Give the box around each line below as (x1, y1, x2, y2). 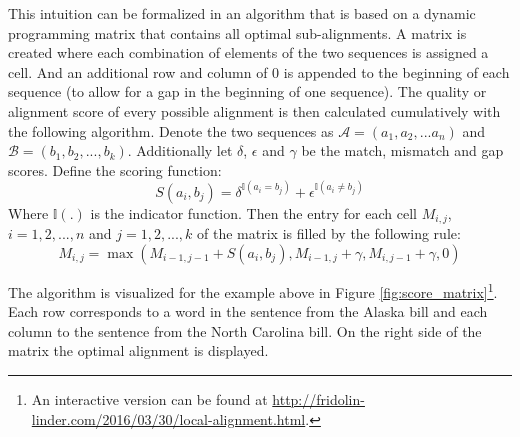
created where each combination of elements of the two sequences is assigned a (8, 42, 489, 63)
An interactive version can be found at (31, 388, 268, 409)
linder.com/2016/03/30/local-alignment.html (31, 408, 306, 429)
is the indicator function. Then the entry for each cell (90, 202, 417, 223)
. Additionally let (127, 140, 233, 161)
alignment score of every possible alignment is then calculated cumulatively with (8, 100, 501, 121)
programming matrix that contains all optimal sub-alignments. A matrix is (8, 22, 467, 43)
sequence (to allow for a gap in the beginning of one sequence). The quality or (8, 81, 487, 102)
